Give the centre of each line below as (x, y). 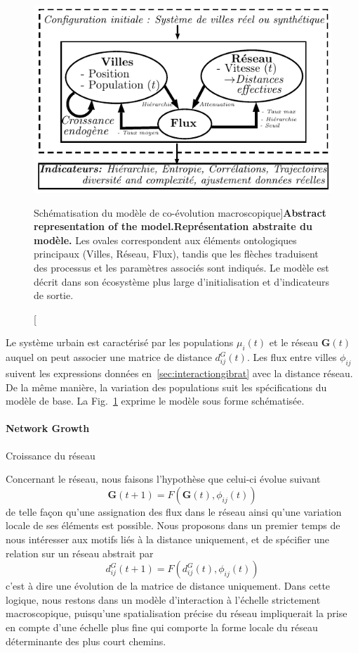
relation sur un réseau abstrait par (80, 553)
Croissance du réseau (51, 455)
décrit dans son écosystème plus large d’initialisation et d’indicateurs (182, 281)
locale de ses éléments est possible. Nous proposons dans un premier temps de (173, 525)
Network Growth (48, 428)
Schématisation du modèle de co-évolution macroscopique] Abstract (180, 212)
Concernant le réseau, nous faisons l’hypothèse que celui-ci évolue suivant (163, 479)
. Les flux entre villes (292, 357)
